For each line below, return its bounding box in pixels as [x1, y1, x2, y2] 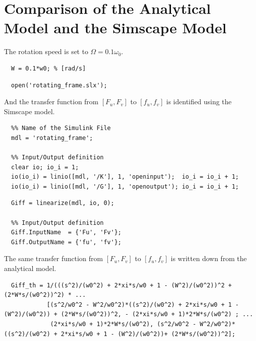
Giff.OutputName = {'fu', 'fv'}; [11, 238, 122, 246]
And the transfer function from [4, 96, 99, 107]
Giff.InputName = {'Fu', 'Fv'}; [11, 229, 122, 236]
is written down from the [171, 253, 247, 264]
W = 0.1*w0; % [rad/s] [11, 65, 86, 72]
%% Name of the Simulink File [11, 125, 111, 132]
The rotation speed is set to [4, 46, 88, 57]
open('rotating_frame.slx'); [11, 81, 107, 89]
